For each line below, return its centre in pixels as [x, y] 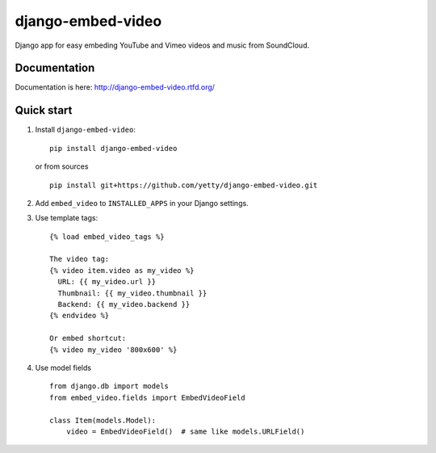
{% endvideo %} [80, 316]
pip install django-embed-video [113, 148]
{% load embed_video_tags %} [107, 237]
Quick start [44, 110]
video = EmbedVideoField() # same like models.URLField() [185, 431]
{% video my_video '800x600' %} [113, 350]
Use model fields [63, 368]
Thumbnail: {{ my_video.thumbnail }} [132, 293]
